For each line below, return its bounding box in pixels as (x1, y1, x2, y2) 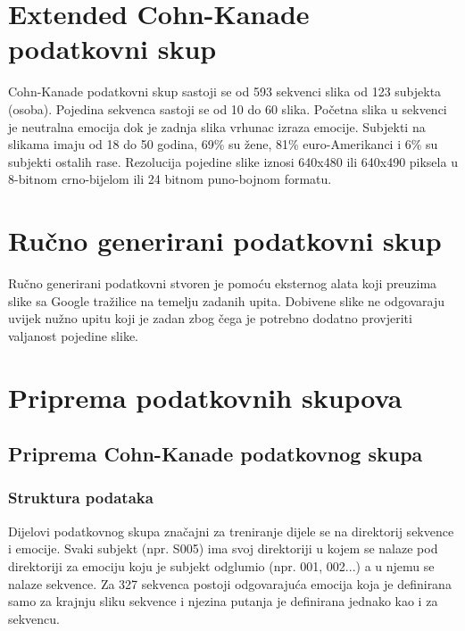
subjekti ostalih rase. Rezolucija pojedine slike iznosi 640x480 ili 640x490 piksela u (8, 152, 458, 170)
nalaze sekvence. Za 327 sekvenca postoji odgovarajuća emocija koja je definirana (8, 574, 452, 593)
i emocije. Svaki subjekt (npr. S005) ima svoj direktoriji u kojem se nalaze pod (8, 539, 438, 558)
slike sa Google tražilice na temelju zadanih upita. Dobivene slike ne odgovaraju (8, 291, 445, 310)
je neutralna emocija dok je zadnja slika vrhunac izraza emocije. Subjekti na (8, 117, 426, 136)
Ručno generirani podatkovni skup (8, 222, 442, 259)
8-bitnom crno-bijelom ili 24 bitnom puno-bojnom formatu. (8, 170, 332, 188)
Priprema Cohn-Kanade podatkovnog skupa (8, 440, 423, 468)
